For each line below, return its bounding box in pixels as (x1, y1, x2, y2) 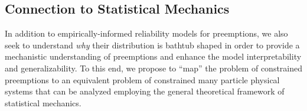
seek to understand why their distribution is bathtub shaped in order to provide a (5, 38, 300, 51)
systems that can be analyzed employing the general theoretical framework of (5, 85, 285, 97)
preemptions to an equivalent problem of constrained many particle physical (5, 73, 280, 86)
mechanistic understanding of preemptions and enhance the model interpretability (5, 50, 302, 63)
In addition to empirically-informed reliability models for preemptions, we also (5, 27, 288, 40)
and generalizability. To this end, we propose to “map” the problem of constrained (5, 61, 303, 74)
